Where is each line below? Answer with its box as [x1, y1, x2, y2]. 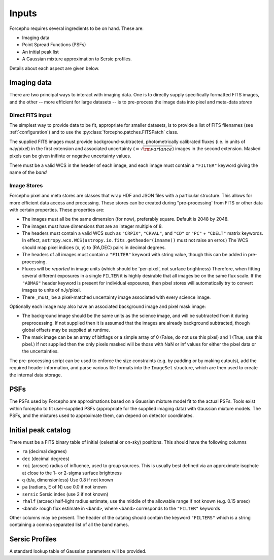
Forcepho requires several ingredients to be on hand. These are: [9, 25, 144, 31]
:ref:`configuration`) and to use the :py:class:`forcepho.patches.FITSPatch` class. [9, 129, 179, 135]
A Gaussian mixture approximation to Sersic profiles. [22, 56, 132, 62]
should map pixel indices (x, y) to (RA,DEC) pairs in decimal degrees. [22, 244, 166, 251]
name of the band [9, 169, 47, 175]
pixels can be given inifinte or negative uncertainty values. [9, 153, 131, 159]
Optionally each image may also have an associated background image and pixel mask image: [9, 303, 206, 309]
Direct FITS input [9, 112, 52, 119]
